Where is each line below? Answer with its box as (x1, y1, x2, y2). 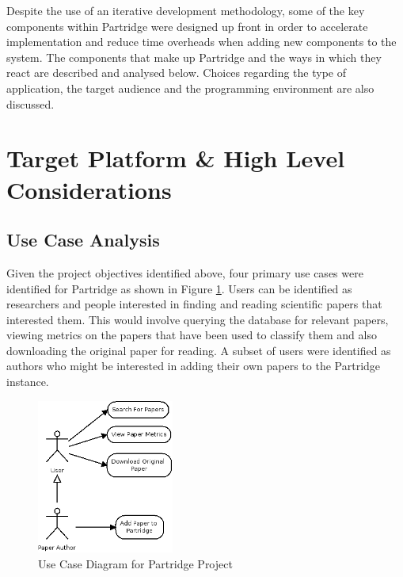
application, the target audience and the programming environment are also (6, 79, 374, 96)
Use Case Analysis (6, 227, 160, 252)
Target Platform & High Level (6, 142, 345, 174)
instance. (6, 373, 49, 390)
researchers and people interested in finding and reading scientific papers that (6, 296, 382, 312)
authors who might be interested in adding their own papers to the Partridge (6, 357, 381, 374)
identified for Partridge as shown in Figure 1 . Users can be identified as (6, 280, 352, 296)
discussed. (6, 95, 55, 112)
